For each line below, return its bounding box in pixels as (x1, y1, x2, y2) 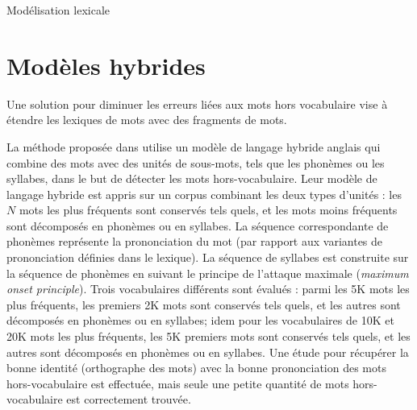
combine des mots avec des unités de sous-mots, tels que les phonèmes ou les (6, 154, 385, 171)
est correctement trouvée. (66, 391, 191, 408)
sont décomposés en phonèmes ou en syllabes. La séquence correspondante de (6, 217, 389, 234)
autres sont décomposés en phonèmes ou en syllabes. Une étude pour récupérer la (6, 343, 409, 360)
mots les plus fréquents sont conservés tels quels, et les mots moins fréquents (19, 201, 398, 218)
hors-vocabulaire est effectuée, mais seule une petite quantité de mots (6, 375, 349, 391)
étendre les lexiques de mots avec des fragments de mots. (6, 111, 287, 128)
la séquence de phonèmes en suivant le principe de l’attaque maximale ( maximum (6, 264, 409, 281)
